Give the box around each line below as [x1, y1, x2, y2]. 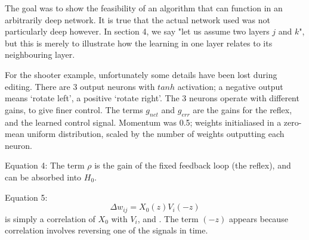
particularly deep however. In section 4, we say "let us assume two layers [5, 25, 270, 38]
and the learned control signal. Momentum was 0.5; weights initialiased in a [5, 116, 282, 128]
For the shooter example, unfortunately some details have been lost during [5, 68, 277, 80]
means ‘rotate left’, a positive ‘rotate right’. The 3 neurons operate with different [5, 92, 299, 104]
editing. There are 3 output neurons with [5, 80, 155, 92]
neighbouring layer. [5, 48, 75, 61]
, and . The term [137, 212, 199, 225]
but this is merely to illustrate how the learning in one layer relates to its [5, 36, 273, 49]
